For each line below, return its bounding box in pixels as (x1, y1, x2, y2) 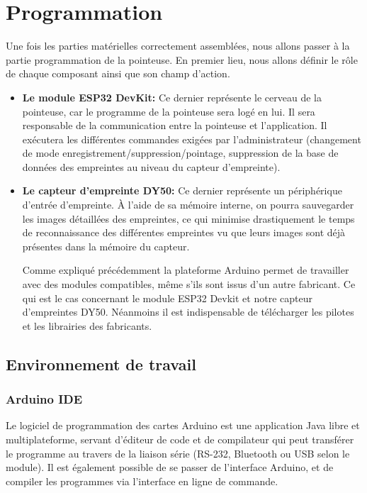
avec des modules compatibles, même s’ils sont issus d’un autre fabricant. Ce (22, 277, 356, 292)
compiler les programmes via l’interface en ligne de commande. (6, 473, 278, 488)
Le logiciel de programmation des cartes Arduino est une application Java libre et (6, 418, 360, 433)
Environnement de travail (6, 353, 196, 375)
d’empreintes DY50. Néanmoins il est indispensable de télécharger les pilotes (22, 304, 354, 319)
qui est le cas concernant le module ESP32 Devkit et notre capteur (22, 290, 312, 305)
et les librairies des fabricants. (22, 318, 152, 333)
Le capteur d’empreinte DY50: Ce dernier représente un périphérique (22, 183, 342, 198)
